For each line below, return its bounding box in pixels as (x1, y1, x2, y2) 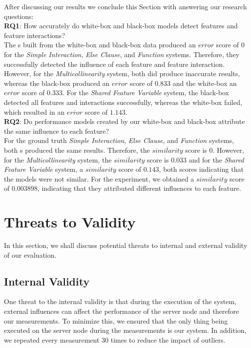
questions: (4, 11, 34, 21)
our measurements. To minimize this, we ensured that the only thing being (4, 315, 228, 326)
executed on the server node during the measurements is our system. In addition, (4, 325, 247, 335)
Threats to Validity (4, 212, 136, 232)
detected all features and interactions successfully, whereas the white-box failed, (4, 97, 242, 107)
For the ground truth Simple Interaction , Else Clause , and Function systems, (4, 135, 234, 145)
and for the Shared (188, 154, 244, 164)
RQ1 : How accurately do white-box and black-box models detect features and (4, 20, 238, 31)
